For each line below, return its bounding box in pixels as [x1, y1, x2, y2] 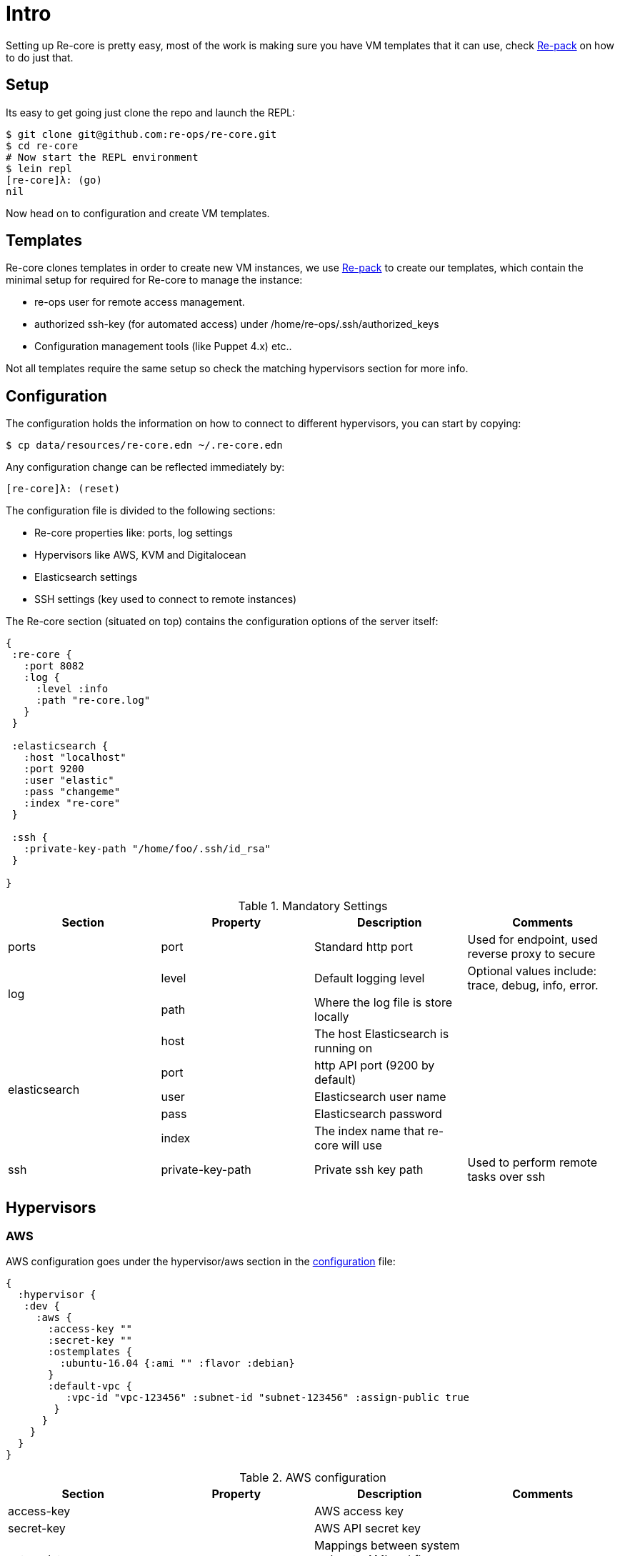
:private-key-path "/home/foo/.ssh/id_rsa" [24, 843, 271, 855]
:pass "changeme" [24, 786, 121, 798]
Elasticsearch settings [34, 571, 138, 584]
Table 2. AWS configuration [239, 1470, 386, 1485]
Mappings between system [314, 1537, 460, 1552]
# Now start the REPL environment [6, 151, 199, 163]
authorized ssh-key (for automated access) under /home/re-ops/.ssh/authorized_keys [34, 318, 439, 331]
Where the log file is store [314, 995, 452, 1010]
